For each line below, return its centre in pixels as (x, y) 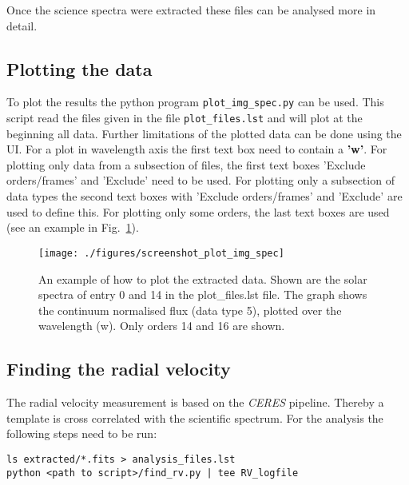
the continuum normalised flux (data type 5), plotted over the (190, 310)
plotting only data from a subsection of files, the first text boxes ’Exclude (186, 164)
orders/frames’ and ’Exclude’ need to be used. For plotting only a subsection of (201, 180)
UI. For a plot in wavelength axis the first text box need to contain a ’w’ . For (197, 149)
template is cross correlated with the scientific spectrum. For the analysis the (195, 417)
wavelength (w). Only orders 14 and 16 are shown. (162, 326)
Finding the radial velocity (119, 369)
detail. (22, 25)
